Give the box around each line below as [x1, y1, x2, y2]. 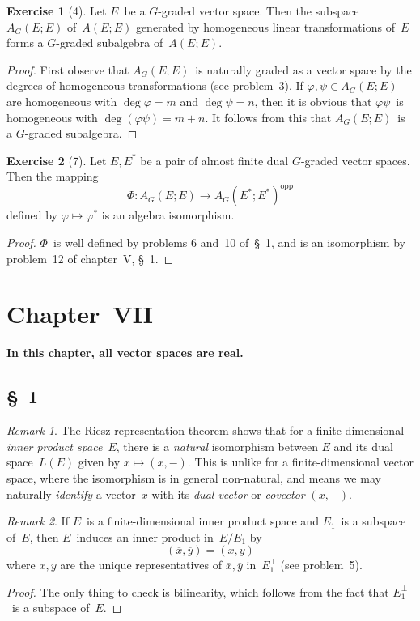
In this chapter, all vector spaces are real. [6, 344, 244, 361]
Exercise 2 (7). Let [6, 151, 107, 168]
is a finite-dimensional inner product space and [86, 513, 319, 530]
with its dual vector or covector [151, 485, 305, 502]
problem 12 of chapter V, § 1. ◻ [6, 249, 174, 266]
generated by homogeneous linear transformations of [135, 18, 395, 35]
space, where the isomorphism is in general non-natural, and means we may [6, 469, 381, 486]
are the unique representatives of [60, 556, 223, 573]
